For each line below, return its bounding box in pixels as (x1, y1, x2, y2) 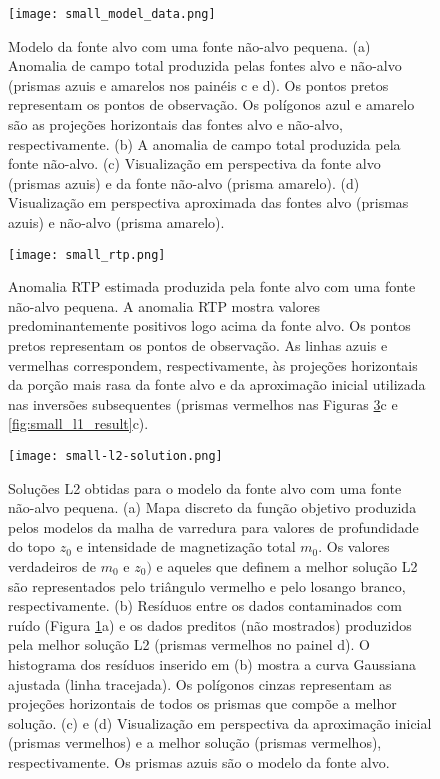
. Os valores (318, 536, 390, 557)
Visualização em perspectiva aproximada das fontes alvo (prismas (8, 192, 409, 213)
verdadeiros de (8, 556, 97, 577)
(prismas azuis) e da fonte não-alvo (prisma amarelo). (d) (8, 172, 360, 193)
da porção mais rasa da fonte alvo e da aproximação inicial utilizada (8, 374, 426, 395)
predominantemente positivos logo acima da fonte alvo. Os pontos (8, 315, 411, 336)
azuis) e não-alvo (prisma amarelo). (8, 212, 225, 232)
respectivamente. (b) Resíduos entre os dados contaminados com (8, 595, 402, 616)
